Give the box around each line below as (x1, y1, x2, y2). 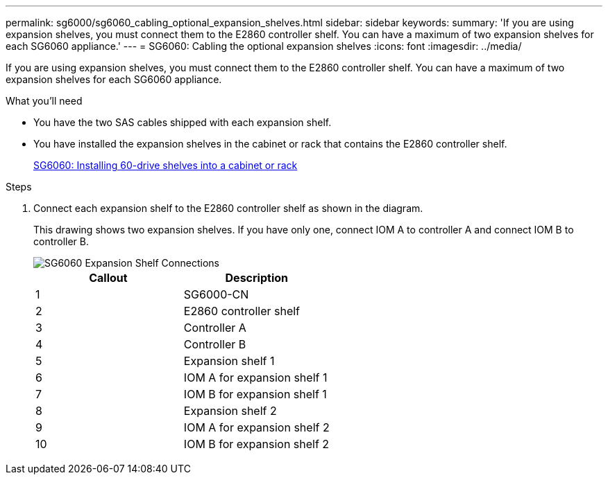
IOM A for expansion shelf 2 (183, 420, 330, 434)
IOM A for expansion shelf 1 (183, 371, 328, 384)
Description (225, 271, 288, 285)
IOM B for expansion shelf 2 (183, 437, 330, 451)
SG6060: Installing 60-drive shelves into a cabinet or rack (33, 159, 298, 171)
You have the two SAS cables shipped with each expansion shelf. (33, 116, 332, 128)
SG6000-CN (183, 287, 249, 301)
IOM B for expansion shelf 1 (183, 387, 327, 401)
